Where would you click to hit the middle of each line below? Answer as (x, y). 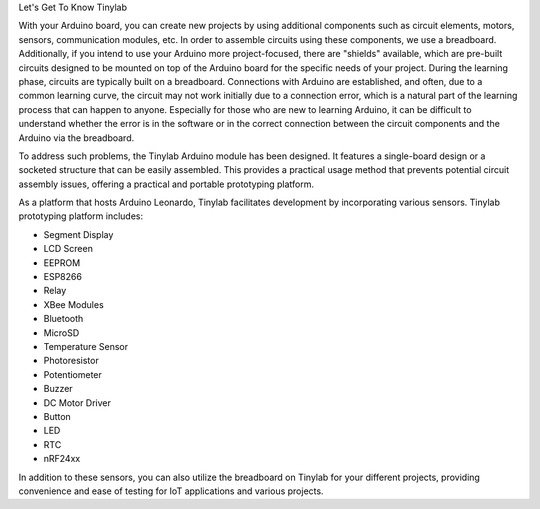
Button (57, 416)
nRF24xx (62, 459)
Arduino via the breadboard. (76, 137)
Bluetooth (63, 319)
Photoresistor (71, 361)
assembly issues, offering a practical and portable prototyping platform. (166, 184)
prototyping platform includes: (81, 216)
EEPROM (62, 262)
